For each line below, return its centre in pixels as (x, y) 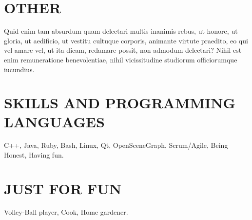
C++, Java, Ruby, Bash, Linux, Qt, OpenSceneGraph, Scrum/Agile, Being (116, 145)
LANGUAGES (54, 122)
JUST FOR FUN (63, 188)
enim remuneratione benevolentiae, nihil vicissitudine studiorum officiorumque (121, 59)
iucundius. (19, 69)
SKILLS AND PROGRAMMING (120, 103)
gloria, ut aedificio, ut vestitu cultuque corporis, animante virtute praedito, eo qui (126, 40)
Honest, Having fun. (34, 155)
